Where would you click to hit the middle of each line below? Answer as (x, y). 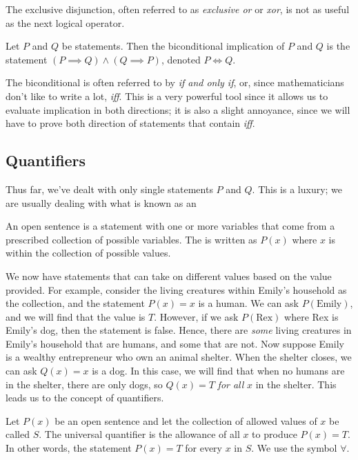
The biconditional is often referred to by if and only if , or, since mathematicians (175, 82)
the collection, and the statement (75, 303)
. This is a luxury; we (297, 189)
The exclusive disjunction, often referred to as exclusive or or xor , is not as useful (178, 9)
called (18, 434)
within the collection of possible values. (88, 253)
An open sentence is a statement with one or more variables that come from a (170, 226)
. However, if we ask (196, 316)
